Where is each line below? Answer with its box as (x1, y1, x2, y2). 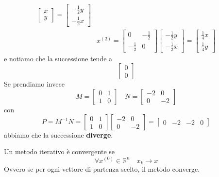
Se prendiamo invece (4, 79, 65, 89)
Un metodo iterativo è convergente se (4, 146, 115, 156)
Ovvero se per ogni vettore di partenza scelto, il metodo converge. (4, 164, 200, 174)
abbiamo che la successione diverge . (4, 130, 113, 140)
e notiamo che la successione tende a (4, 53, 113, 63)
